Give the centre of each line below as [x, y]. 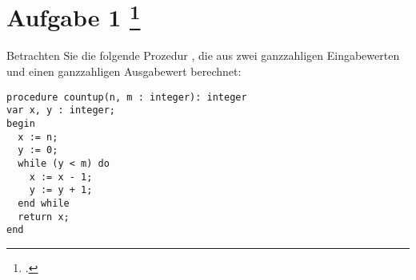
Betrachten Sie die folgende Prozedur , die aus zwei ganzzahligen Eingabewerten [203, 55]
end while [44, 203]
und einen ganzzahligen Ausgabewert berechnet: [124, 71]
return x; [44, 217]
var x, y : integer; [61, 110]
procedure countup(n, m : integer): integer [127, 97]
